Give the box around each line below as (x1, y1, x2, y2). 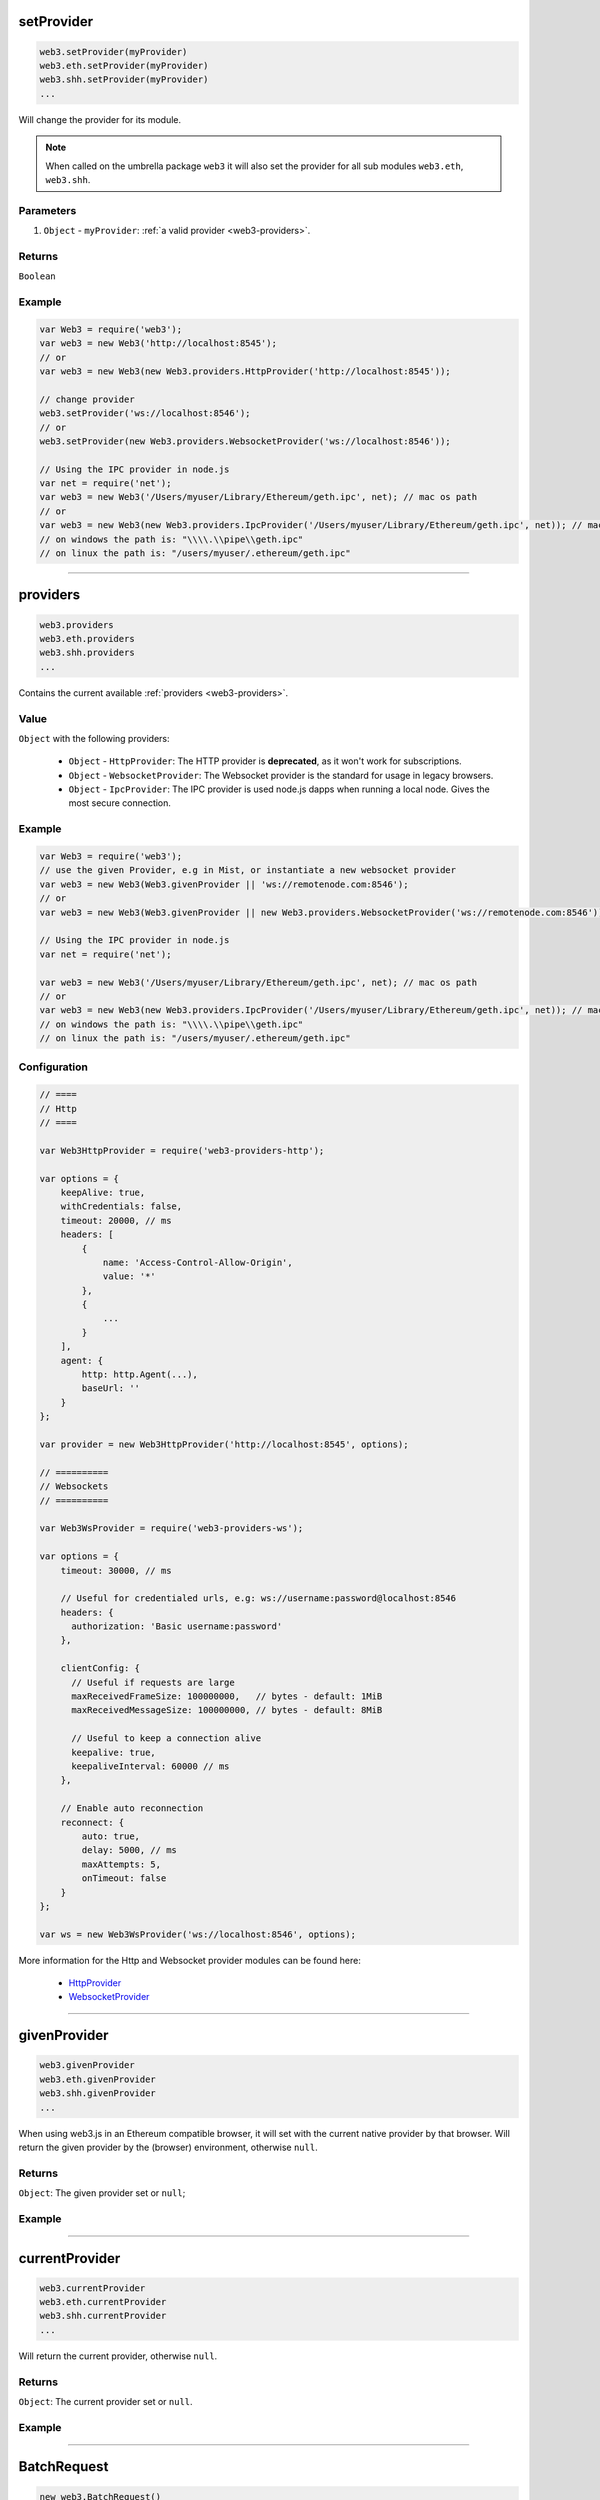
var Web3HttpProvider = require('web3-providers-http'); (39, 1145, 325, 1156)
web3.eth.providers (39, 633, 135, 644)
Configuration (18, 1060, 89, 1074)
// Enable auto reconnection (60, 1803, 204, 1814)
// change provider (39, 393, 135, 405)
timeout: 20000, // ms (60, 1215, 172, 1226)
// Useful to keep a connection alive (71, 1733, 262, 1744)
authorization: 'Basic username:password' (71, 1621, 283, 1632)
